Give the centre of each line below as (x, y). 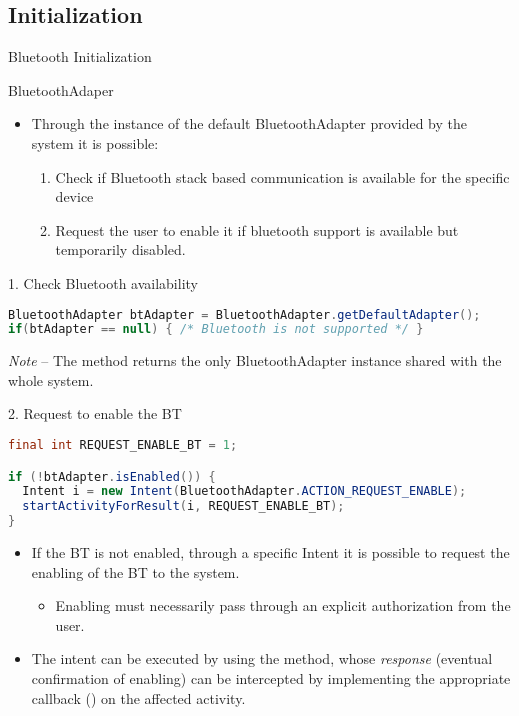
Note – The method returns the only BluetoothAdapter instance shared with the (255, 360)
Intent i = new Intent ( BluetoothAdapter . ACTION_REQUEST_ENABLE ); (244, 491)
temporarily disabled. (120, 249)
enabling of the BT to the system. (135, 571)
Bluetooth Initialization (80, 56)
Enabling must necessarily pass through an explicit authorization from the (283, 605)
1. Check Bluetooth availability (103, 282)
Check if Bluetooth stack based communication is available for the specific (282, 176)
